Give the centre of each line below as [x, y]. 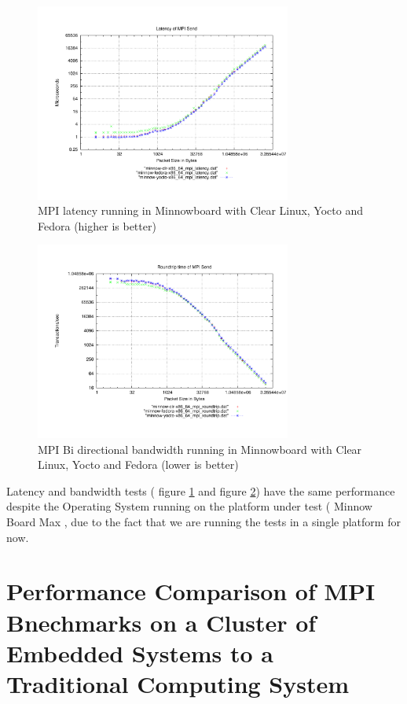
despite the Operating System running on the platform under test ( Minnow [189, 506]
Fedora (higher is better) [97, 225]
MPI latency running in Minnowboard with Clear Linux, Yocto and [200, 210]
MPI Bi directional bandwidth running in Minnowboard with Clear [200, 449]
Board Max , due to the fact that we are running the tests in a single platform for [203, 522]
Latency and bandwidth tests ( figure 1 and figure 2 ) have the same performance [201, 490]
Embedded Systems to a [140, 652]
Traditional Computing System [178, 683]
